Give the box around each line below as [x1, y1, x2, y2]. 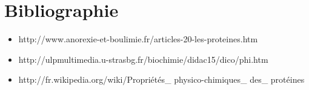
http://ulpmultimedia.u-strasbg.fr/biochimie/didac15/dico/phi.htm [18, 53, 268, 65]
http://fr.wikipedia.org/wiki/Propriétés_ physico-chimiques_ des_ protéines [18, 73, 305, 86]
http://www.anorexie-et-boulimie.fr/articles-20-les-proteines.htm [18, 33, 258, 45]
